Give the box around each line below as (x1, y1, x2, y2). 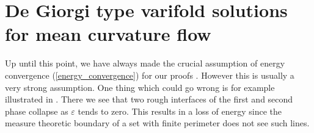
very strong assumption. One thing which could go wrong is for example (5, 81, 275, 93)
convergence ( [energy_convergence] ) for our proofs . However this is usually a (5, 68, 294, 81)
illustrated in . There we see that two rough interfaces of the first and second (5, 93, 293, 106)
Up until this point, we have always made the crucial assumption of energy (5, 57, 285, 70)
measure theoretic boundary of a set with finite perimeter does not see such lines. (5, 117, 310, 129)
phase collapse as (5, 104, 68, 117)
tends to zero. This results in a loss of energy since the (78, 104, 282, 117)
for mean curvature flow (5, 21, 211, 46)
